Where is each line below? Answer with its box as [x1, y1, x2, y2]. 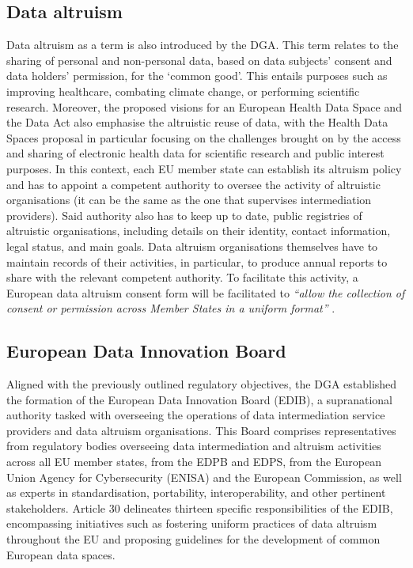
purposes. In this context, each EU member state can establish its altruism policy [6, 160, 402, 176]
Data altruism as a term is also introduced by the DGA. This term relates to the [6, 36, 399, 53]
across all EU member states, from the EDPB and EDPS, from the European [6, 453, 381, 470]
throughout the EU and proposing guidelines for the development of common [6, 531, 381, 547]
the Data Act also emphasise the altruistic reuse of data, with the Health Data [6, 114, 388, 131]
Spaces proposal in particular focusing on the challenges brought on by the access [6, 129, 401, 146]
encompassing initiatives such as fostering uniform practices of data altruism [6, 515, 377, 532]
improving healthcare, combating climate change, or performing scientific [6, 82, 360, 99]
